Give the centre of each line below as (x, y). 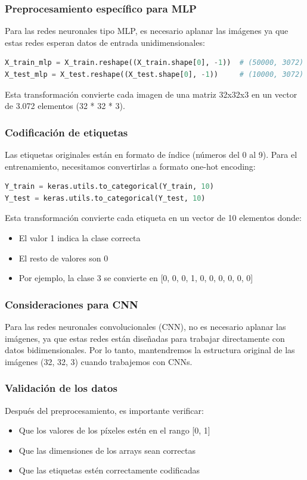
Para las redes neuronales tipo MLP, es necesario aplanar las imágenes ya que (147, 31)
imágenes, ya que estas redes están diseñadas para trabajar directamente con (145, 338)
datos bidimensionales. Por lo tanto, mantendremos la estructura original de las (150, 350)
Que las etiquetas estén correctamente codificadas (109, 470)
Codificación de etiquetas (66, 132)
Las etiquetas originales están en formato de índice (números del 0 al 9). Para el (151, 154)
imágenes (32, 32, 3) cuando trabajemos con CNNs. (99, 361)
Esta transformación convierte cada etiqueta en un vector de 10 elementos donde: (153, 218)
